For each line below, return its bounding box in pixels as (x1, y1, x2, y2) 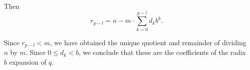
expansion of (9, 56, 46, 67)
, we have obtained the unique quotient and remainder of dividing (50, 37, 247, 47)
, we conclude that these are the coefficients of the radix (78, 47, 246, 57)
